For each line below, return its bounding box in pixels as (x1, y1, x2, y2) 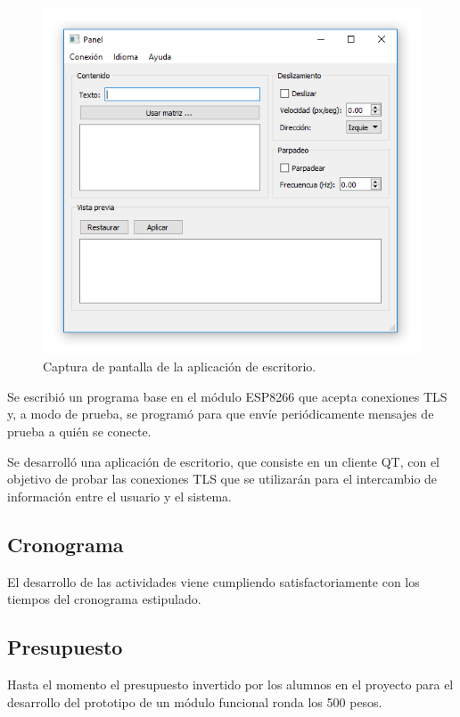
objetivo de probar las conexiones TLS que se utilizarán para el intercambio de (7, 469, 438, 488)
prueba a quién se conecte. (7, 422, 152, 441)
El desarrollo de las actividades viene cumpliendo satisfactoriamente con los (7, 572, 420, 591)
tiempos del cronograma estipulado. (7, 590, 201, 608)
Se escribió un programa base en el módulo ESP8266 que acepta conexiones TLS (7, 387, 448, 405)
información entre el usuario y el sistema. (7, 486, 232, 505)
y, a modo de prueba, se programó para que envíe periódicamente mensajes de (7, 404, 434, 423)
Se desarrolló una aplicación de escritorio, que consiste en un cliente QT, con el (7, 452, 439, 470)
